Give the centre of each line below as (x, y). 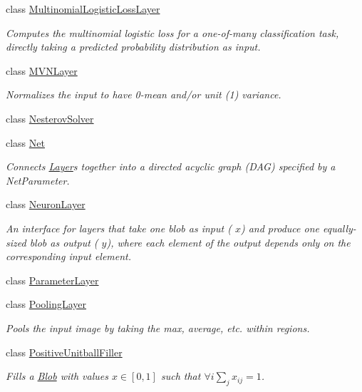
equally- (339, 228)
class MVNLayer (42, 70)
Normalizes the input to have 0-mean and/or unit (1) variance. (144, 94)
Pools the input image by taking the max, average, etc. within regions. (158, 327)
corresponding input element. (69, 256)
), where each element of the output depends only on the (228, 242)
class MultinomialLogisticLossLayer (83, 9)
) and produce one (280, 228)
